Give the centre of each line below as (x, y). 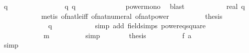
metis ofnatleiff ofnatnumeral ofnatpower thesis (132, 16)
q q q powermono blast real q (124, 6)
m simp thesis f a (118, 35)
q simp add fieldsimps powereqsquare (127, 26)
